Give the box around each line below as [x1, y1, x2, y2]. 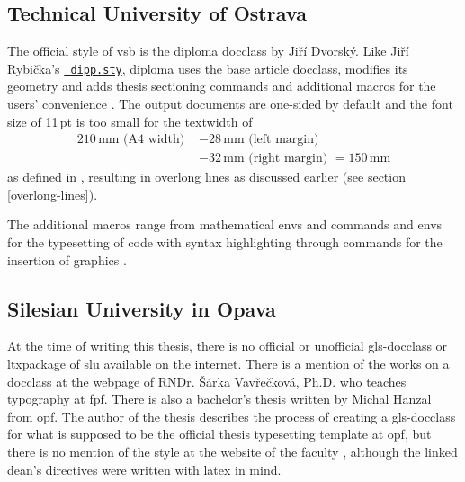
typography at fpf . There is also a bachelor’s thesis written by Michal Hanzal [7, 389, 432, 408]
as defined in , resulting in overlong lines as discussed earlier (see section [7, 167, 406, 186]
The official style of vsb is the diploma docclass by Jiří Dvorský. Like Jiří [7, 41, 409, 60]
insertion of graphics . [7, 250, 127, 269]
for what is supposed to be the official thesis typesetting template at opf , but [7, 424, 432, 443]
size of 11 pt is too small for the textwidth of [7, 112, 253, 130]
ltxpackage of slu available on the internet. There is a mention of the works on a [7, 354, 450, 373]
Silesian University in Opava [7, 294, 276, 322]
